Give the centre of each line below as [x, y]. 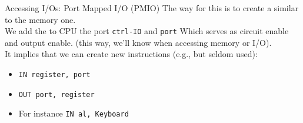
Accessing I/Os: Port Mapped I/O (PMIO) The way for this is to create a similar [152, 8]
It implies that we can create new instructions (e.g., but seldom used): [131, 54]
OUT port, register [56, 94]
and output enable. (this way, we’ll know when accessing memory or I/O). [138, 42]
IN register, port [54, 75]
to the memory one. [40, 19]
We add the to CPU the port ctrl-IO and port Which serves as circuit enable [147, 31]
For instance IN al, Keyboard [74, 113]
